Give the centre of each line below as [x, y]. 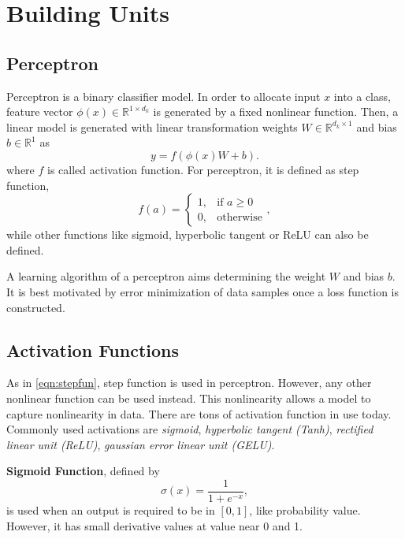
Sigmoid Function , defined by [83, 471]
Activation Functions [93, 349]
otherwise [240, 217]
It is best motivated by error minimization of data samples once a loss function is [203, 291]
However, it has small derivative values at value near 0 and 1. [154, 525]
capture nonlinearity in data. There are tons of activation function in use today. [199, 413]
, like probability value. [305, 509]
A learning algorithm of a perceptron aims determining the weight [166, 276]
